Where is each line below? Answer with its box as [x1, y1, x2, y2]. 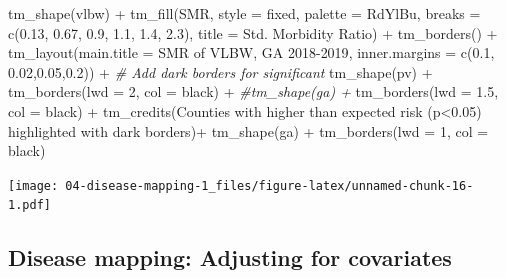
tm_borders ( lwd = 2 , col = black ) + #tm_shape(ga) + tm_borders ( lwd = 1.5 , [8, 81, 499, 102]
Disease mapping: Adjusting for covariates [8, 242, 452, 273]
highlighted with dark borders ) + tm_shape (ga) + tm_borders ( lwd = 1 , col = [8, 120, 489, 141]
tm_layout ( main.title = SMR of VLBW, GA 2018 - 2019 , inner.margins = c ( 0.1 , [8, 42, 495, 63]
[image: [8, 178, 59, 193]
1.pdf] [8, 198, 51, 213]
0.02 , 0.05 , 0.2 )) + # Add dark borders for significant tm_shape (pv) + [8, 61, 433, 82]
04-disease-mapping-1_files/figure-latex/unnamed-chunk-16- [65, 178, 474, 193]
